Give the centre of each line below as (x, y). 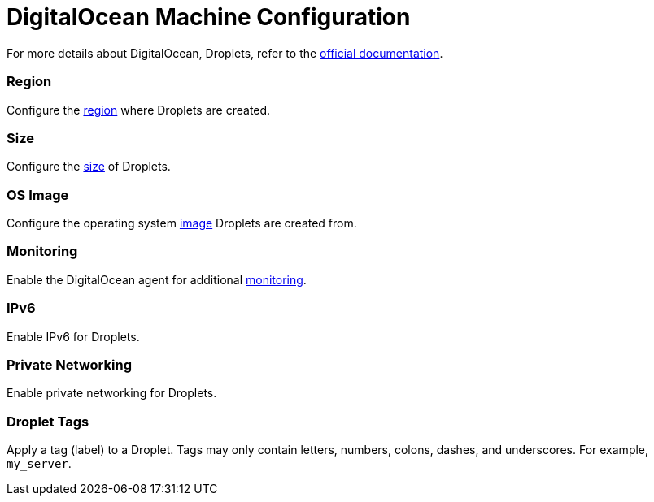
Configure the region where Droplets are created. (139, 110)
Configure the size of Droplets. (89, 167)
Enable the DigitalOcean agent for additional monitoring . (157, 279)
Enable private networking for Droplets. (112, 393)
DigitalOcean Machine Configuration (209, 17)
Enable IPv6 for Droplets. (73, 336)
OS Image (38, 195)
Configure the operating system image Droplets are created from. (182, 223)
